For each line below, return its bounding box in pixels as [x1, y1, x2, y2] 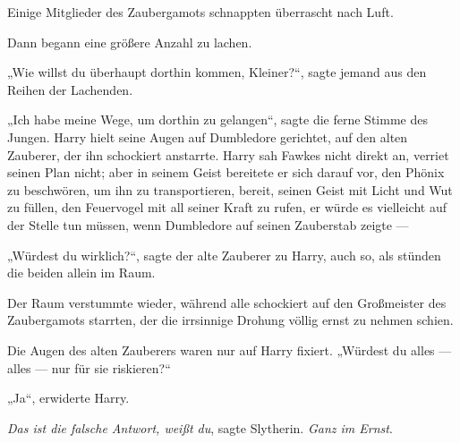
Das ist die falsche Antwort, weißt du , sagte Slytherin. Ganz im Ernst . [7, 418, 393, 437]
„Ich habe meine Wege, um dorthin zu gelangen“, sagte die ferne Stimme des [7, 110, 428, 129]
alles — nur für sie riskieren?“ [7, 358, 171, 377]
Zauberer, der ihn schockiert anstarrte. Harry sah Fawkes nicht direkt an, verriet [7, 145, 449, 164]
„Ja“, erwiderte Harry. [7, 388, 130, 407]
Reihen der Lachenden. [7, 80, 133, 98]
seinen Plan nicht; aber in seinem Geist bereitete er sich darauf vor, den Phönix [7, 163, 445, 182]
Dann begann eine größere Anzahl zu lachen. [7, 32, 252, 51]
